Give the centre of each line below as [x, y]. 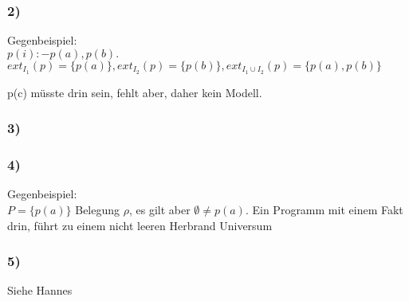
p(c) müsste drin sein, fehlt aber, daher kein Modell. [135, 92]
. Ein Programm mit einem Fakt [324, 209]
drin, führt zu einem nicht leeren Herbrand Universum [140, 225]
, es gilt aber [159, 209]
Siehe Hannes [40, 290]
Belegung [98, 209]
